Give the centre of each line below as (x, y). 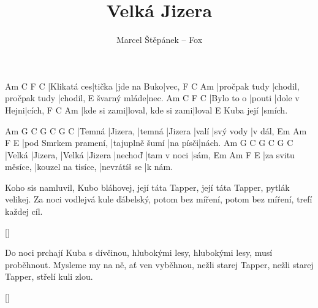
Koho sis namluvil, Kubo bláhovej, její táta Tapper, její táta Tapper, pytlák (147, 187)
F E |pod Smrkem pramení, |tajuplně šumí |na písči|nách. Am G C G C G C (149, 143)
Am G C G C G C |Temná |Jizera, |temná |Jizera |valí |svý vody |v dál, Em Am (156, 130)
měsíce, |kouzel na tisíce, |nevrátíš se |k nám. (89, 167)
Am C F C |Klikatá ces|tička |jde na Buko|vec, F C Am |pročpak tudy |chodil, (152, 86)
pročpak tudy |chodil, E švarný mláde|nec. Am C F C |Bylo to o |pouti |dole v (152, 98)
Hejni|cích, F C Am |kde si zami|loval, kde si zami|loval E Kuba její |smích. (146, 110)
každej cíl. (24, 211)
